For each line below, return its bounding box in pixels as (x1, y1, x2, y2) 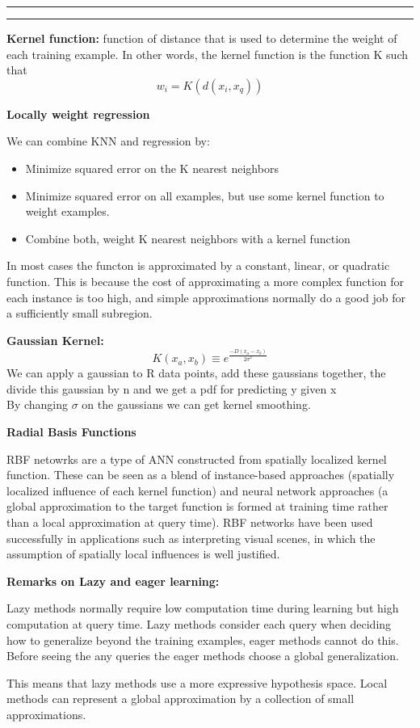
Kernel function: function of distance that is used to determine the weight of (6, 30, 397, 46)
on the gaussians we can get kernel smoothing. (82, 396, 311, 413)
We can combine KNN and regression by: (6, 133, 210, 149)
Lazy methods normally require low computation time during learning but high (6, 600, 399, 616)
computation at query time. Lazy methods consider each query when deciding (6, 615, 392, 632)
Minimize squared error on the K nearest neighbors (25, 159, 279, 176)
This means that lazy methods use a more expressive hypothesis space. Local (6, 674, 388, 691)
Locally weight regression (6, 105, 150, 122)
